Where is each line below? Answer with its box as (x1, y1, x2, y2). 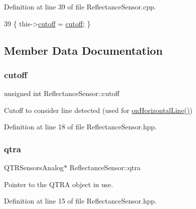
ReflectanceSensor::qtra (69, 162, 141, 173)
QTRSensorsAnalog (4, 162, 64, 173)
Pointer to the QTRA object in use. (4, 179, 113, 189)
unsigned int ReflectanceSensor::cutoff (4, 88, 120, 99)
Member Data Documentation (4, 42, 163, 58)
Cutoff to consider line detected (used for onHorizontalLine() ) (4, 104, 193, 115)
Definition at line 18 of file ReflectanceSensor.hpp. (4, 121, 157, 132)
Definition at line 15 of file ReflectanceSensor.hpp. (4, 196, 157, 206)
